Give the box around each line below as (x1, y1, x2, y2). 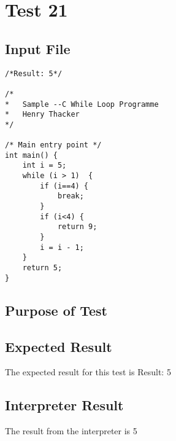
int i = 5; (22, 161, 67, 170)
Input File (5, 39, 71, 58)
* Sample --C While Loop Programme (5, 100, 159, 109)
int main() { (5, 150, 58, 160)
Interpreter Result (5, 396, 124, 415)
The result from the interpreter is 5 (5, 424, 137, 437)
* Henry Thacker (5, 110, 80, 119)
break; (57, 192, 84, 201)
